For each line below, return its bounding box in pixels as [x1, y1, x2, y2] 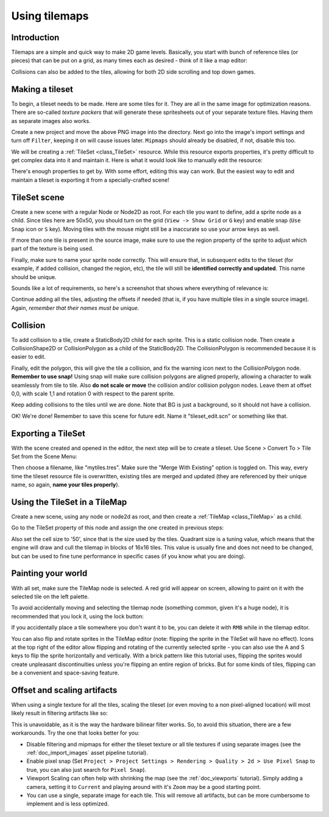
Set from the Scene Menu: [11, 453, 77, 460]
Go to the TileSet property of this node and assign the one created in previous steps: [11, 524, 224, 531]
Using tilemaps [11, 9, 89, 23]
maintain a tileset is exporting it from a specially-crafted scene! [11, 176, 170, 183]
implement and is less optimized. [26, 800, 109, 807]
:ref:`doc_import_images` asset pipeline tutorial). [26, 749, 149, 756]
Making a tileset [11, 84, 73, 94]
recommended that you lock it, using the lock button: [11, 612, 144, 620]
